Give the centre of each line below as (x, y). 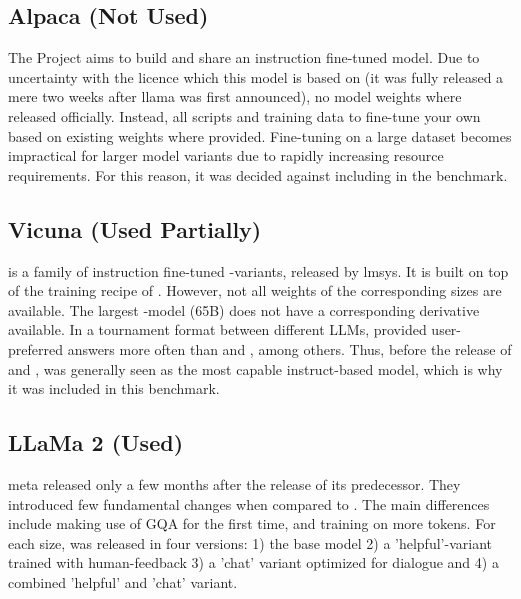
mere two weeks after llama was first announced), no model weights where (235, 96)
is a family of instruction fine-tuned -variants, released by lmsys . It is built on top (258, 270)
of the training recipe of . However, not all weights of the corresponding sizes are (255, 290)
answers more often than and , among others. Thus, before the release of (289, 348)
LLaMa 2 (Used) (96, 442)
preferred (35, 348)
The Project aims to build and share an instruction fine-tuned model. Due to (244, 57)
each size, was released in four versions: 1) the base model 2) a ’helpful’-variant (250, 542)
